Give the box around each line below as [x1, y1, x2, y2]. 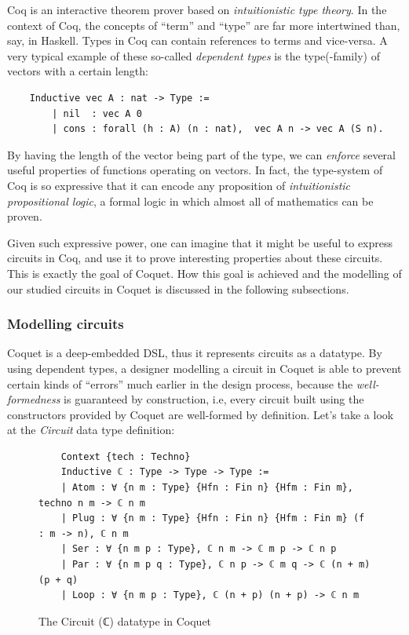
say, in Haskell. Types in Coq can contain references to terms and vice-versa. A [7, 32, 388, 49]
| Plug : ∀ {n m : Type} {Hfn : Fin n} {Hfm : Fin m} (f [60, 513, 365, 524]
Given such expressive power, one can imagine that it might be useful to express [7, 234, 393, 250]
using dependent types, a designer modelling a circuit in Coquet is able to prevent [7, 359, 402, 376]
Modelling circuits [7, 314, 124, 334]
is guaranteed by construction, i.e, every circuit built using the [64, 391, 364, 407]
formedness [7, 391, 60, 407]
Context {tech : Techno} [60, 451, 191, 462]
